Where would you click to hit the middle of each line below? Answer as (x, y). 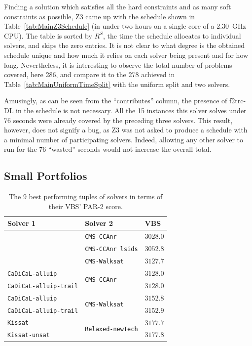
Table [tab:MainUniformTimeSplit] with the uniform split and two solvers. (117, 84)
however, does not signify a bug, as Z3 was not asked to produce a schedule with (126, 130)
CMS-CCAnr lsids (111, 249)
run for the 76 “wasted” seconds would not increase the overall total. (108, 149)
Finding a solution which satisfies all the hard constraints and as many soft (118, 6)
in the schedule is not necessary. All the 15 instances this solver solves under (131, 110)
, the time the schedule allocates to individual (172, 35)
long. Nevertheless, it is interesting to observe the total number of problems (118, 65)
